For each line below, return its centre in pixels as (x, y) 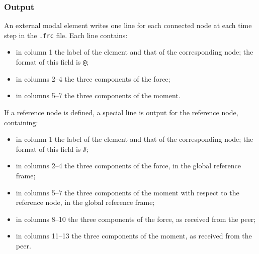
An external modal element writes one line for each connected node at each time (128, 25)
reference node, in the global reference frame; (85, 202)
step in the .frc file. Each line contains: (66, 35)
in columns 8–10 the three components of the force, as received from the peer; (136, 219)
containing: (21, 122)
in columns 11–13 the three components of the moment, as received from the (134, 236)
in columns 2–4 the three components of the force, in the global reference (128, 166)
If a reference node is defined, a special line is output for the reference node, (121, 112)
